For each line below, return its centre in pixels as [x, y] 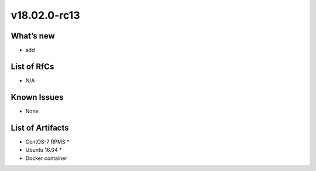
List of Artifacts [40, 128]
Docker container [46, 158]
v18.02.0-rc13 [45, 15]
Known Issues [37, 97]
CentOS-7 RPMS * [47, 142]
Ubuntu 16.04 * [44, 150]
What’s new [33, 36]
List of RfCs [32, 66]
